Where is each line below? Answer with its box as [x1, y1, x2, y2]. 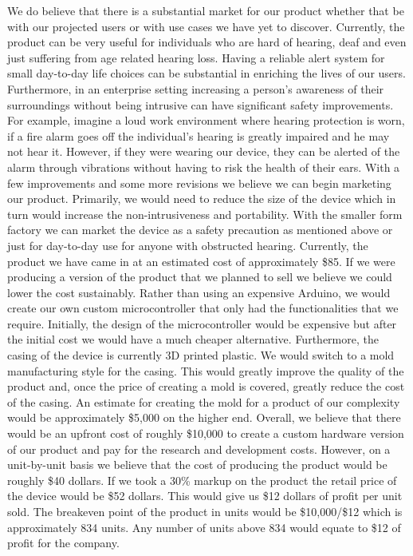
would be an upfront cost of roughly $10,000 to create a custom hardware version [7, 425, 404, 442]
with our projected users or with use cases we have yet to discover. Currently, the [7, 18, 405, 34]
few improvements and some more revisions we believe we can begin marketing [7, 174, 391, 191]
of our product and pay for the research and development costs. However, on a [7, 440, 391, 457]
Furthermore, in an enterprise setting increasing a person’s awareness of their [7, 80, 384, 97]
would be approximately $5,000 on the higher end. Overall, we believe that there [7, 409, 401, 426]
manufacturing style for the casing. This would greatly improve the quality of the [7, 362, 404, 379]
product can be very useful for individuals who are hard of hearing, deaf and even [7, 34, 407, 50]
